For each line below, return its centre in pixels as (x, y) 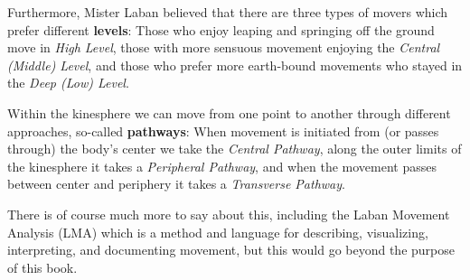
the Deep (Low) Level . (68, 83)
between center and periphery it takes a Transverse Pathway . (176, 184)
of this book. (42, 267)
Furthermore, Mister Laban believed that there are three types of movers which (228, 12)
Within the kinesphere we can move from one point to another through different (229, 112)
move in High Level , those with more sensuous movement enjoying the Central (224, 47)
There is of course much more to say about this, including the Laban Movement (229, 214)
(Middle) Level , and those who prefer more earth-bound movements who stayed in (235, 65)
